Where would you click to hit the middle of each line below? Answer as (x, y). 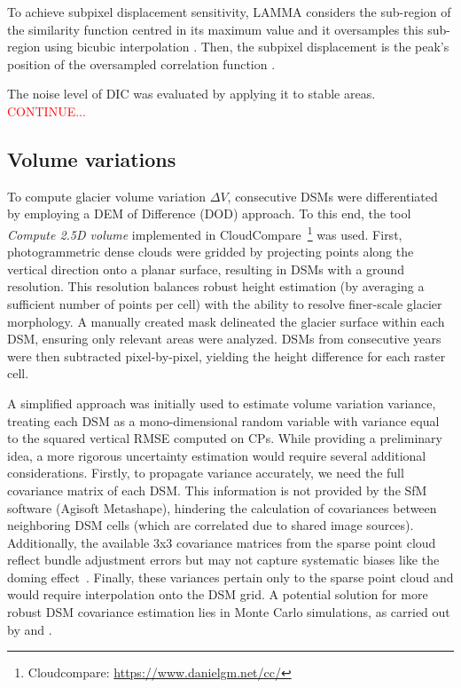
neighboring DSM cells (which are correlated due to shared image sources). (211, 525)
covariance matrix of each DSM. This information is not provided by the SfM (217, 490)
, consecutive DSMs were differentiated (332, 196)
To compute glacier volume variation (107, 196)
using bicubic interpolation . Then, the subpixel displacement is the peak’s (247, 47)
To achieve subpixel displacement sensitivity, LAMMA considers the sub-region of (229, 12)
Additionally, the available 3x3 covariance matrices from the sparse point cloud (222, 542)
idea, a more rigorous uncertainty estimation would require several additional (217, 455)
